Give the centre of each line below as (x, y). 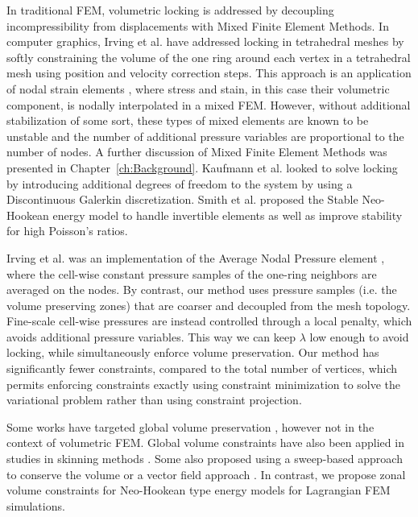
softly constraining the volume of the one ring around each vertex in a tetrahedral (209, 57)
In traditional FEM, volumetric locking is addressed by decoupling (170, 10)
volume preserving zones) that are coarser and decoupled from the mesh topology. (209, 305)
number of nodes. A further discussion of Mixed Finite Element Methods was (197, 152)
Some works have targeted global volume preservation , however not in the (190, 426)
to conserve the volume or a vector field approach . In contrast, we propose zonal (206, 474)
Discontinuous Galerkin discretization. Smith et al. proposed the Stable (182, 199)
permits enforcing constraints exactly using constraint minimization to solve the (204, 384)
